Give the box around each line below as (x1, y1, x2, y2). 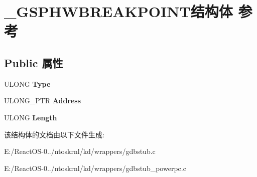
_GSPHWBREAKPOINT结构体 (4, 1, 233, 22)
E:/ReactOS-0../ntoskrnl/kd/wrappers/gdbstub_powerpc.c (4, 162, 186, 173)
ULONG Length (4, 112, 57, 122)
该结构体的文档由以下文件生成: (4, 129, 104, 139)
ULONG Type (4, 78, 51, 89)
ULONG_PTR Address (4, 95, 81, 106)
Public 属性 (4, 55, 63, 70)
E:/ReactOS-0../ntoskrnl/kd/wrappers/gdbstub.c (4, 146, 156, 156)
